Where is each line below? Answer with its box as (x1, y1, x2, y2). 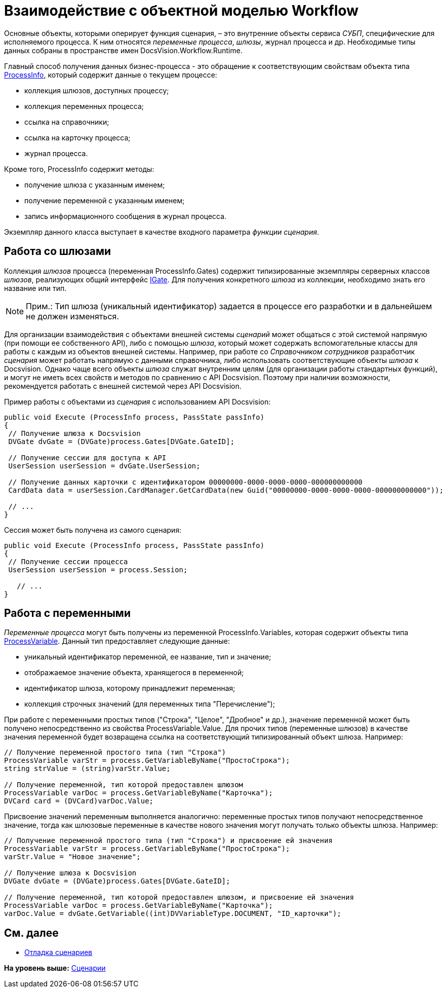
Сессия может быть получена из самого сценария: (4, 525, 182, 534)
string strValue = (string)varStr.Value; (4, 764, 171, 773)
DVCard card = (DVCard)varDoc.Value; (4, 797, 154, 805)
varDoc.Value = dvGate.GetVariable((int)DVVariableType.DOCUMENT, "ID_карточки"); (4, 909, 341, 918)
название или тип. (4, 283, 67, 292)
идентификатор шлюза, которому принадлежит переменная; (24, 684, 235, 693)
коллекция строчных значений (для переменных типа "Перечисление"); (24, 700, 275, 709)
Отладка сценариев (24, 948, 93, 957)
